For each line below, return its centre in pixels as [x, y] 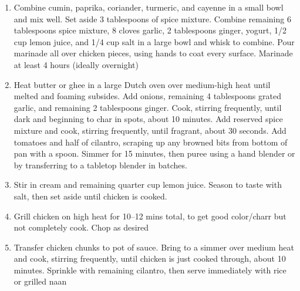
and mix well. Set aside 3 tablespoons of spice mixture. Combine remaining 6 [152, 18]
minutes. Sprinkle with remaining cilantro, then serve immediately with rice [150, 270]
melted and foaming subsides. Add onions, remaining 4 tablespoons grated [147, 96]
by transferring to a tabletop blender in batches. [100, 165]
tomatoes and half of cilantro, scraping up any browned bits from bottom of [151, 142]
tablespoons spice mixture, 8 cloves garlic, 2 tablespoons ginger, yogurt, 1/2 [150, 30]
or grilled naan [40, 281]
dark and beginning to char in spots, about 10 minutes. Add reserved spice [148, 119]
